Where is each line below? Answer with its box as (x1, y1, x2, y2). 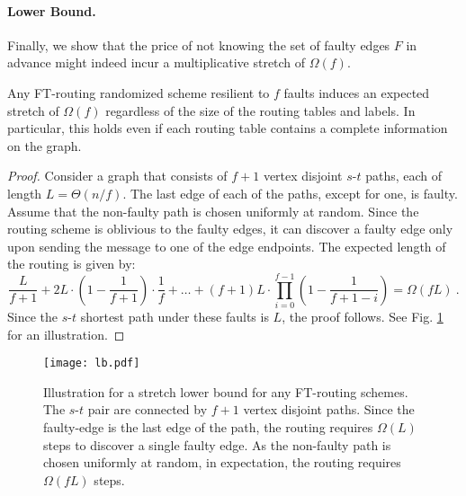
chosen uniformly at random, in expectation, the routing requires (43, 453, 401, 472)
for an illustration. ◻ (7, 324, 125, 343)
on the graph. (7, 136, 82, 155)
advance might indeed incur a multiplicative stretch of (7, 53, 306, 72)
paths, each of (365, 166, 443, 185)
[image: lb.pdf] (43, 357, 140, 370)
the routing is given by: (7, 254, 136, 273)
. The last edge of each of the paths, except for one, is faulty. (122, 183, 458, 202)
